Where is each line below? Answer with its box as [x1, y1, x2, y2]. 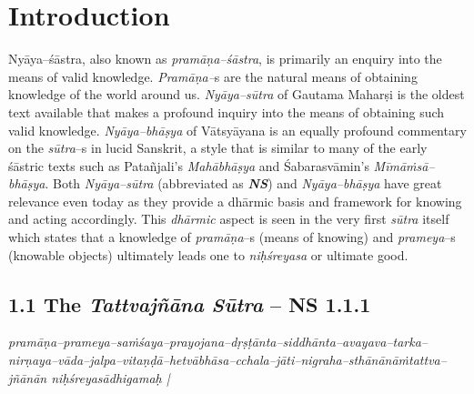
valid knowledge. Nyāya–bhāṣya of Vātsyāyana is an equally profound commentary [8, 120, 467, 139]
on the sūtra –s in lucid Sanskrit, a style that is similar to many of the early [8, 138, 428, 157]
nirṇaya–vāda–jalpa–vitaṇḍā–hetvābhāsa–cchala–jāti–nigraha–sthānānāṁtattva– [8, 350, 447, 369]
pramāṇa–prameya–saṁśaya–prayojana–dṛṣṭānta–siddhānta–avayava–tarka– [8, 332, 428, 351]
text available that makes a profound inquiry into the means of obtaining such [8, 102, 445, 121]
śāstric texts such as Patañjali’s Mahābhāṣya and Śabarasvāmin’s [8, 156, 369, 175]
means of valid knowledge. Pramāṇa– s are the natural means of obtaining [8, 66, 418, 86]
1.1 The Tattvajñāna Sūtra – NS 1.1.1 [8, 289, 371, 318]
